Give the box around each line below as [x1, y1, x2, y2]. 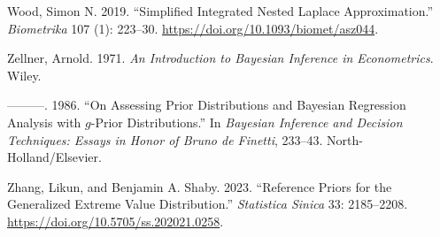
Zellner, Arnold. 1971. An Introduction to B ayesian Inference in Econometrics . [7, 49, 434, 67]
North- [327, 130, 363, 149]
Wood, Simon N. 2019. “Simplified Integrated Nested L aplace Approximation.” [7, 2, 434, 19]
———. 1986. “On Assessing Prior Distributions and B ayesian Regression [7, 96, 406, 114]
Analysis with [7, 112, 81, 131]
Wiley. [7, 65, 42, 84]
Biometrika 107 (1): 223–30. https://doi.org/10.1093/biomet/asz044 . [7, 19, 379, 37]
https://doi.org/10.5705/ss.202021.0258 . [7, 211, 224, 230]
